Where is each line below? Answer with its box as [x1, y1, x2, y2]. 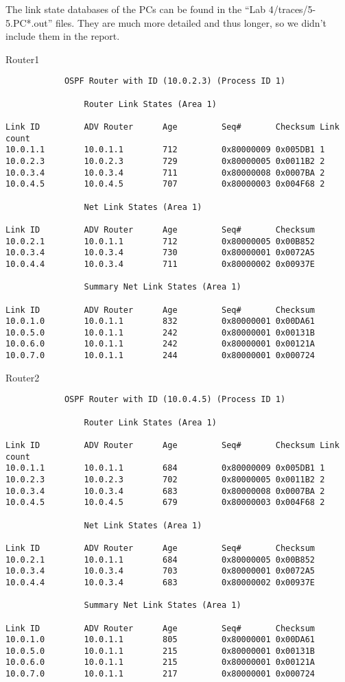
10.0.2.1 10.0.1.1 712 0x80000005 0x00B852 [5, 236, 316, 246]
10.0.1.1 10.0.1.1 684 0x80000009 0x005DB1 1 [5, 463, 325, 473]
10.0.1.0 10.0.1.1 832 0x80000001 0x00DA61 [5, 316, 316, 327]
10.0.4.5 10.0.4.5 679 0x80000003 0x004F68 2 [5, 497, 325, 508]
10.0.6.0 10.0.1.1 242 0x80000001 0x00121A [5, 339, 316, 349]
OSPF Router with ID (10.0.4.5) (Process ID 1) [64, 395, 286, 405]
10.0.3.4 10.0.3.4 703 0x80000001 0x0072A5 [5, 566, 316, 576]
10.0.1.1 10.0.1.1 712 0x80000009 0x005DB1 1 [5, 145, 325, 155]
